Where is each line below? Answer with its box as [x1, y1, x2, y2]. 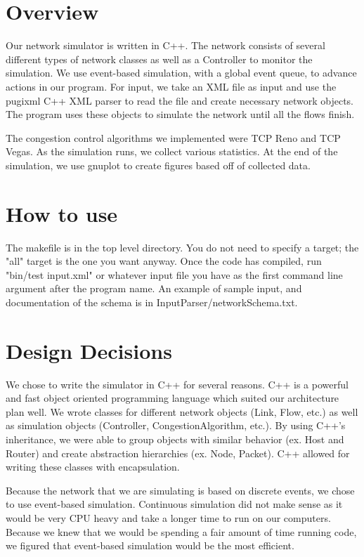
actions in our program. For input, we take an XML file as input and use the [6, 79, 337, 93]
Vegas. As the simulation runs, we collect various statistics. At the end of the [6, 144, 338, 159]
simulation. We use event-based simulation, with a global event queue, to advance [6, 65, 357, 80]
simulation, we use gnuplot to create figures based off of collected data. [6, 157, 311, 172]
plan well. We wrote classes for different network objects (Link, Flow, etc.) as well [6, 404, 358, 419]
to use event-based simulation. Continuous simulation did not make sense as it [6, 497, 343, 511]
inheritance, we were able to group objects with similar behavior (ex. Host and [6, 432, 344, 447]
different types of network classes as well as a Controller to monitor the [6, 51, 313, 66]
